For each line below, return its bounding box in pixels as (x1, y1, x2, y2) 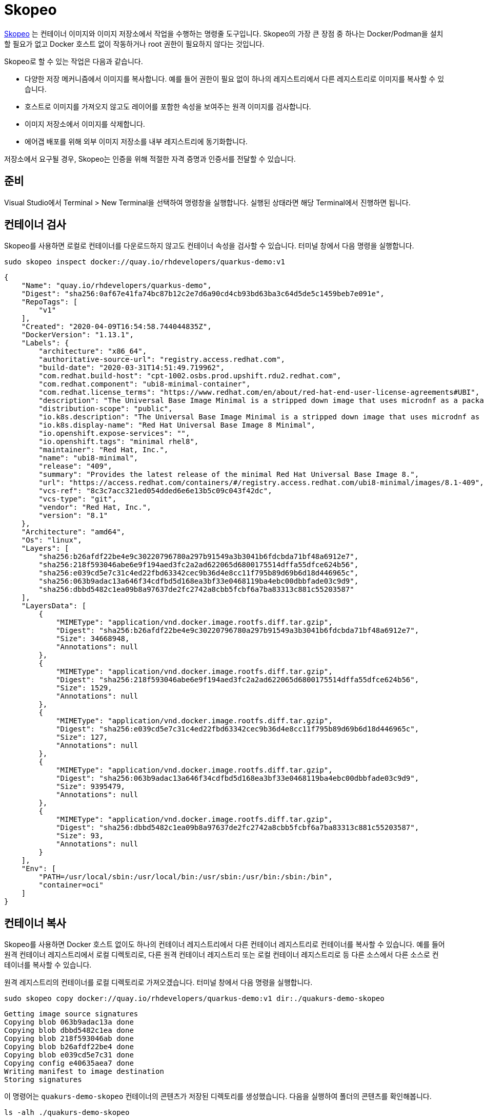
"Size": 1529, (56, 684, 112, 692)
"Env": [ (21, 864, 56, 873)
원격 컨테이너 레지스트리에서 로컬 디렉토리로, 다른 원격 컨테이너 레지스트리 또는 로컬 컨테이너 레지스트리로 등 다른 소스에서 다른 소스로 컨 (4, 950, 439, 959)
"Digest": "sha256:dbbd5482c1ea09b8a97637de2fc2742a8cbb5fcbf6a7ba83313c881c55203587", (56, 823, 419, 832)
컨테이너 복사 (4, 916, 66, 930)
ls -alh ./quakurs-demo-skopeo (4, 1108, 130, 1117)
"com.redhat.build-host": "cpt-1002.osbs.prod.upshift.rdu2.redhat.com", (38, 372, 341, 380)
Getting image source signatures (4, 1010, 138, 1018)
